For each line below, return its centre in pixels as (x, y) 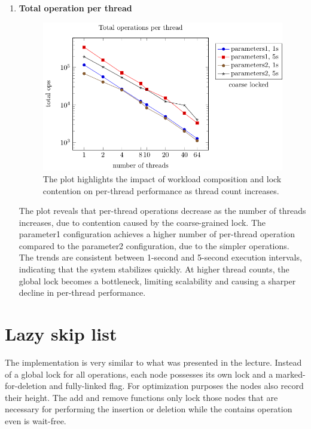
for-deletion (26, 386)
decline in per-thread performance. (82, 292)
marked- (290, 374)
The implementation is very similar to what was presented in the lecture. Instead (153, 362)
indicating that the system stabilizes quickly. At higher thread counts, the (154, 269)
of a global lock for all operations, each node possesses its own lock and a (139, 374)
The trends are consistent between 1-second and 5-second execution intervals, (160, 257)
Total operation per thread (75, 8)
